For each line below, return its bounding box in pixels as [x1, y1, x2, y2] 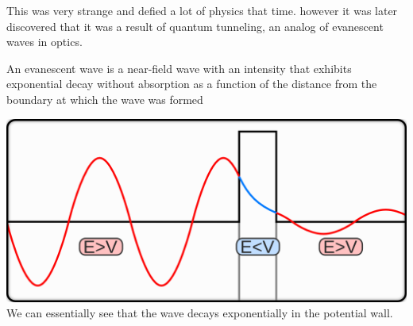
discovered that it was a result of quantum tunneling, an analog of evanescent [6, 17, 384, 34]
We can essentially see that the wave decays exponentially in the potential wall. [6, 305, 393, 321]
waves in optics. [6, 33, 83, 50]
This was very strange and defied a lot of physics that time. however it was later [6, 2, 398, 18]
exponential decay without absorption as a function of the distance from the [6, 75, 377, 92]
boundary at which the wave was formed [6, 90, 203, 107]
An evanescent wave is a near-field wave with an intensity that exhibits [6, 59, 352, 76]
